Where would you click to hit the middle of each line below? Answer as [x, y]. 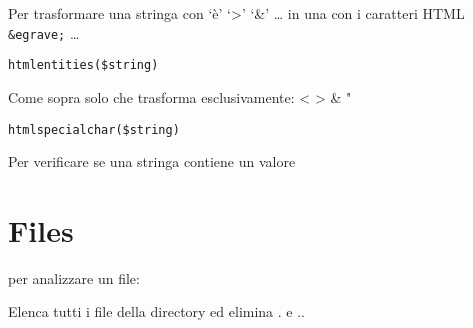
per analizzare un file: [74, 277]
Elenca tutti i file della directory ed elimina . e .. [156, 311]
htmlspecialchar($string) [94, 129]
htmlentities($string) [83, 65]
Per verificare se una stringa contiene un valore [152, 161]
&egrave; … [44, 32]
